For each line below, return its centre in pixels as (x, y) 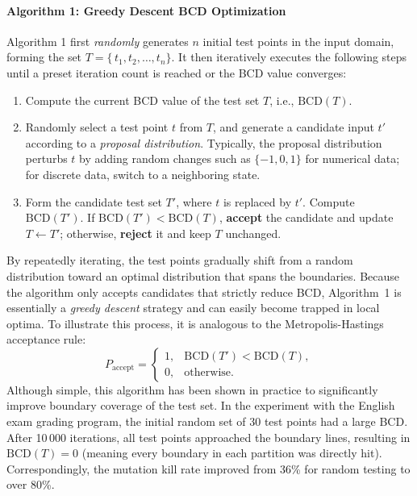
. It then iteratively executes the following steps (289, 57)
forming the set (44, 57)
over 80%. (31, 484)
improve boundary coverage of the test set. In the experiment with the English (201, 405)
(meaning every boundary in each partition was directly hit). (232, 453)
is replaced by (257, 201)
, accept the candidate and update (306, 217)
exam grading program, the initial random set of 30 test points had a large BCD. (207, 421)
